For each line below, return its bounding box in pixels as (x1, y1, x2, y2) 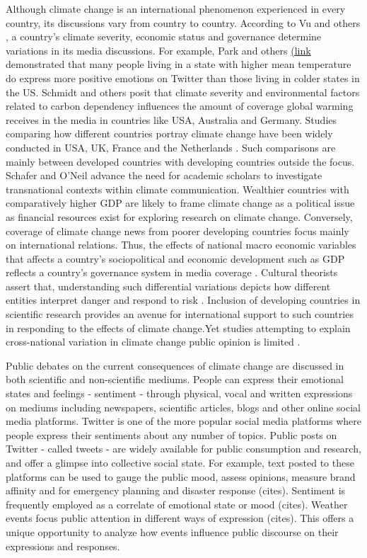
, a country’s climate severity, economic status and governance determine (6, 29, 322, 44)
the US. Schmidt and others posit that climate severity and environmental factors (6, 84, 360, 99)
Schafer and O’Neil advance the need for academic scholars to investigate (6, 168, 322, 183)
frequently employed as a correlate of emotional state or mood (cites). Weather (6, 496, 348, 511)
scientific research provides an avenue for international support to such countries (6, 307, 354, 321)
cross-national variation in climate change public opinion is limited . (6, 334, 301, 349)
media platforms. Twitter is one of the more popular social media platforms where (6, 414, 361, 428)
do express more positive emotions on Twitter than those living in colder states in (6, 70, 360, 85)
